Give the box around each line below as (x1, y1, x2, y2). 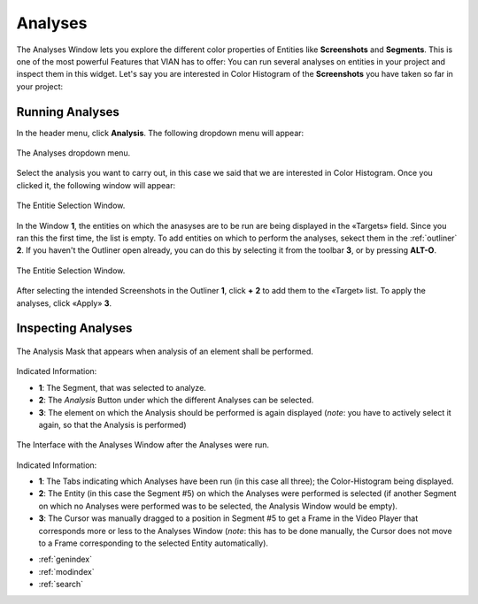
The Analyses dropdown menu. (16, 148, 131, 158)
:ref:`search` (38, 579, 84, 590)
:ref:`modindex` (38, 566, 95, 577)
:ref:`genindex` (38, 554, 93, 565)
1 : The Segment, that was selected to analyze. (38, 382, 207, 393)
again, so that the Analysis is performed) (38, 419, 187, 430)
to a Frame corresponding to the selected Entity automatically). (38, 538, 269, 548)
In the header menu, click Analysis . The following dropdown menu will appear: (16, 127, 305, 138)
